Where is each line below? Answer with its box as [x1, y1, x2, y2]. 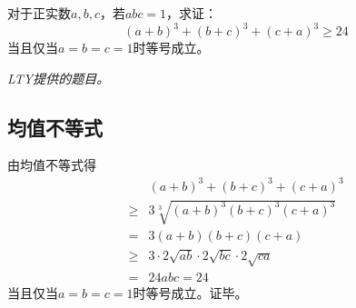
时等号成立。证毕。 [133, 283, 248, 302]
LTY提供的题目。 [7, 68, 110, 87]
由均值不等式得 [7, 155, 96, 174]
